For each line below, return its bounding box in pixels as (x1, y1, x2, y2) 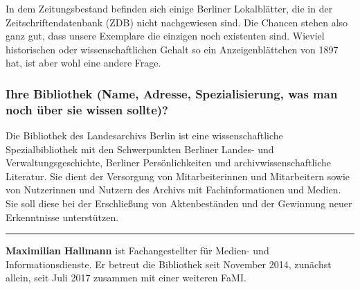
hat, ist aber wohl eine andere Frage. (6, 55, 161, 70)
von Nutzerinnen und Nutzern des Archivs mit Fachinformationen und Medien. (6, 182, 341, 197)
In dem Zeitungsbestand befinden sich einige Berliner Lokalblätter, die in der (6, 1, 333, 15)
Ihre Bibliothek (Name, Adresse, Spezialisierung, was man (6, 85, 338, 102)
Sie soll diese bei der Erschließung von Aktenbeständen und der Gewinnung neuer (6, 196, 352, 211)
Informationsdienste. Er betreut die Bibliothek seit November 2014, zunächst (6, 256, 332, 271)
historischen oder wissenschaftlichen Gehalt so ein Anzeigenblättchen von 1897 (6, 42, 339, 56)
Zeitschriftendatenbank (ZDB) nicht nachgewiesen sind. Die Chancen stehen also (6, 15, 348, 29)
